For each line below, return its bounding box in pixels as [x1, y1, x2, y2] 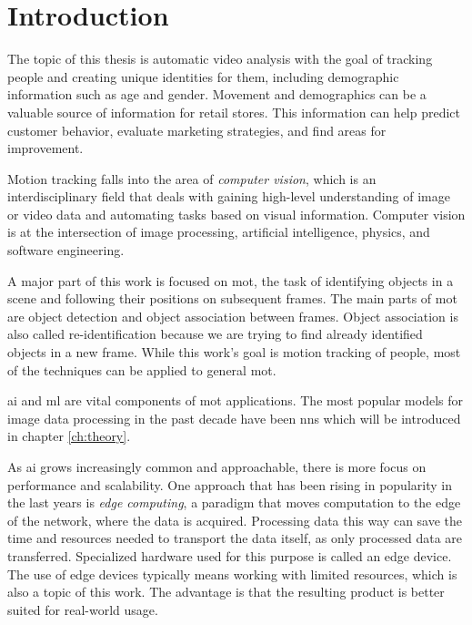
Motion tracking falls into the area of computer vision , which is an [7, 169, 377, 188]
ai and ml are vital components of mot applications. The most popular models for [7, 391, 463, 410]
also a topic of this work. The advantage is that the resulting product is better [7, 582, 445, 601]
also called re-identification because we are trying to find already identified [7, 324, 423, 343]
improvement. [7, 138, 84, 158]
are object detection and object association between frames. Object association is [7, 306, 458, 325]
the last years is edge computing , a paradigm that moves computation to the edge [7, 493, 461, 512]
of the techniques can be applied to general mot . [7, 360, 276, 379]
